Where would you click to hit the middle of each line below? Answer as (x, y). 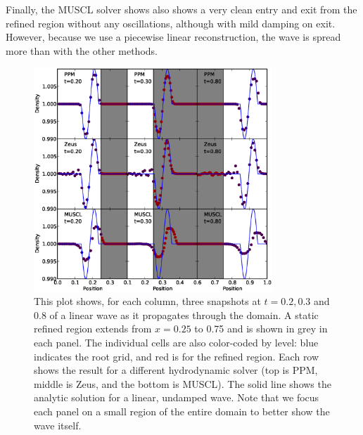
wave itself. (58, 425)
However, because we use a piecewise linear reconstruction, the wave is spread (173, 37)
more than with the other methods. (82, 50)
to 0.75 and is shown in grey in (261, 329)
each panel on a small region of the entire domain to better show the (182, 411)
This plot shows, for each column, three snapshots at (147, 301)
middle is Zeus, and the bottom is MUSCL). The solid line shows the (183, 383)
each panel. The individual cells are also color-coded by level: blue (176, 343)
